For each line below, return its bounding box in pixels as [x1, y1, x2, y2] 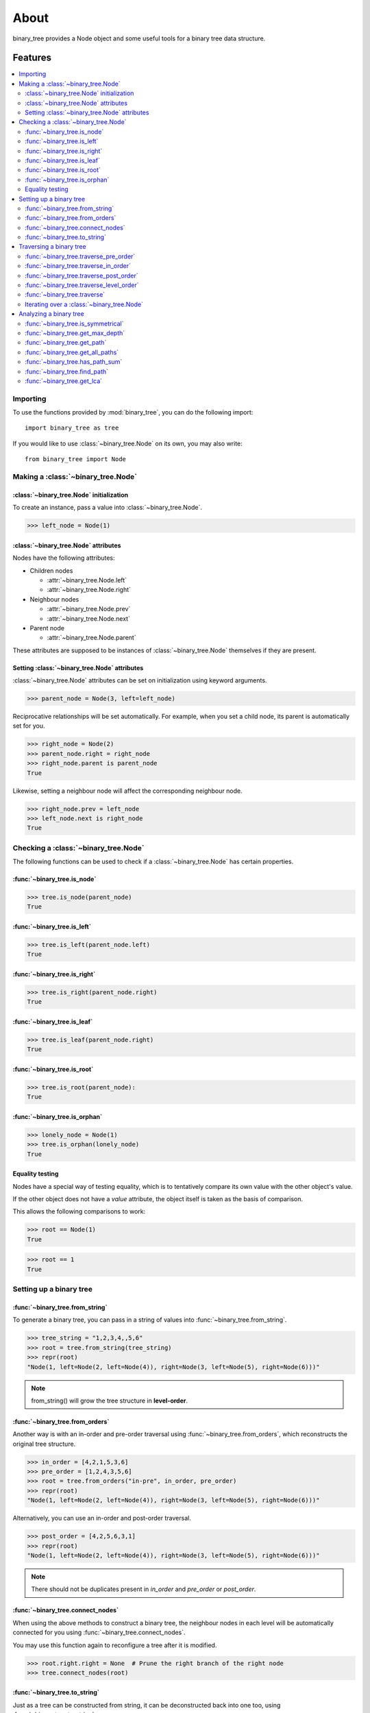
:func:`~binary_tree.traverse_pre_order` [25, 252, 136, 260]
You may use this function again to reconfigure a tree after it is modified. [12, 1641, 217, 1649]
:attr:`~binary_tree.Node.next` [47, 614, 130, 623]
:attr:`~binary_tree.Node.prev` [47, 605, 131, 613]
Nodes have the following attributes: [12, 554, 116, 562]
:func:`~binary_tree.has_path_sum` [25, 358, 123, 366]
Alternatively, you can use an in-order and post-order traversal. [12, 1514, 191, 1523]
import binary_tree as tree [25, 424, 119, 432]
